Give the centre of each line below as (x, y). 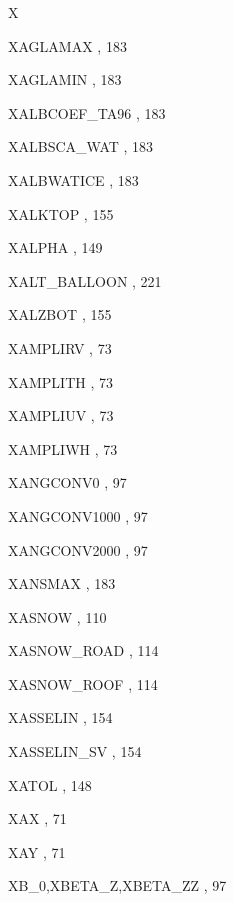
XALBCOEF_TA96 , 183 (87, 112)
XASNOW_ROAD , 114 (83, 650)
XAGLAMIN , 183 (65, 79)
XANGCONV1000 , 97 (78, 515)
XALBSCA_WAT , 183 (81, 146)
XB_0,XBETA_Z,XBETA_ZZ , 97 (117, 885)
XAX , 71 (37, 818)
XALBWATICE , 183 (73, 179)
